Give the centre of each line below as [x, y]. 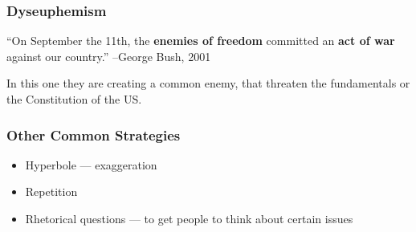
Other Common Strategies [94, 134]
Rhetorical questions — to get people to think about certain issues [189, 218]
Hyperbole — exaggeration [91, 164]
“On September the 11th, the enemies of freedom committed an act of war [201, 41]
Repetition [51, 191]
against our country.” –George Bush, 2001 [109, 56]
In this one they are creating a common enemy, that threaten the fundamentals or [208, 83]
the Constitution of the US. [74, 99]
